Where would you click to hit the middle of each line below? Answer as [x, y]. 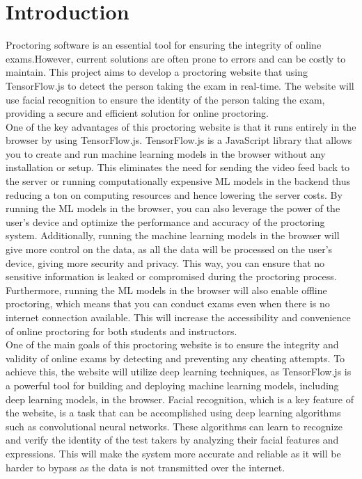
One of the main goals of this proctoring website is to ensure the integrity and [172, 344]
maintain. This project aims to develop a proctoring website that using [157, 72]
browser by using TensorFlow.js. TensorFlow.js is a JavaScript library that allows [179, 140]
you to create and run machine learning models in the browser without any [166, 153]
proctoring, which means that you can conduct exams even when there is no [168, 303]
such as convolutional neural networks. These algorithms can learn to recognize [174, 426]
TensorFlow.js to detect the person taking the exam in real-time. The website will [180, 85]
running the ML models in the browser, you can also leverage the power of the [173, 208]
